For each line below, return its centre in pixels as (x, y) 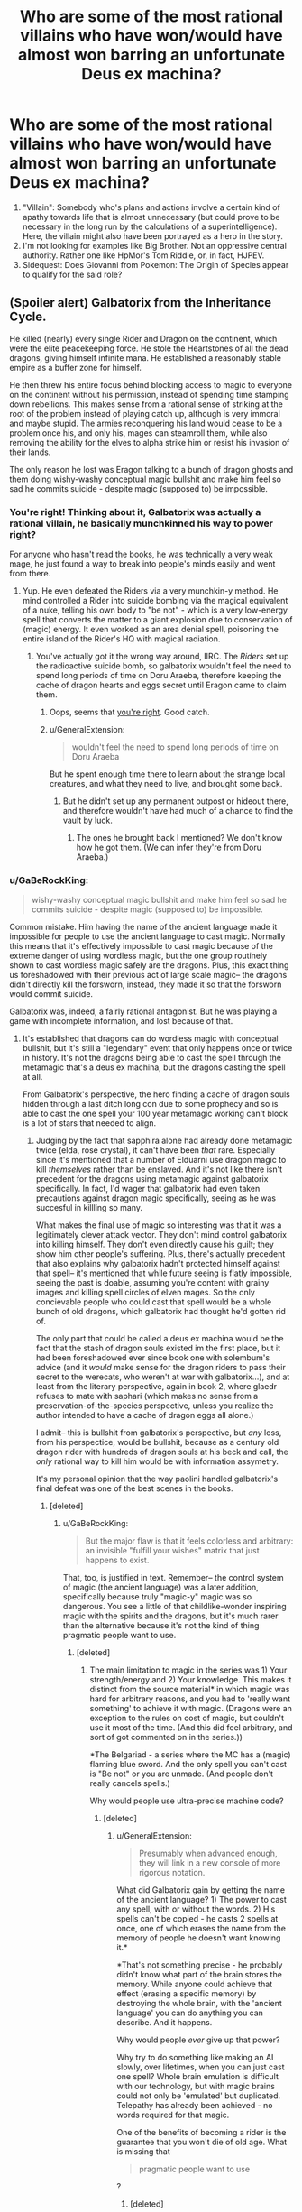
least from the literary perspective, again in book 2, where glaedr (156, 1387)
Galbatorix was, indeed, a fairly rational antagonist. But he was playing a (143, 1011)
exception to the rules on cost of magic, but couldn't (187, 1718)
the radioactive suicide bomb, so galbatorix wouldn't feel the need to (164, 666)
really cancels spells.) (130, 1783)
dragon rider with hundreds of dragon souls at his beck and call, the (162, 1452)
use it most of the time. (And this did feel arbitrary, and (191, 1728)
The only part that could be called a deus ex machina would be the (160, 1339)
